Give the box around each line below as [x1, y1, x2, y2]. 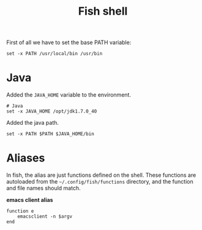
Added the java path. [6, 119, 59, 127]
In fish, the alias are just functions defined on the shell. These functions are [6, 171, 196, 179]
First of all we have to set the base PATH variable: [6, 39, 132, 46]
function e [6, 208, 34, 215]
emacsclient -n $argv [17, 213, 72, 220]
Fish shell [78, 4, 128, 18]
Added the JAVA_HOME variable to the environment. [6, 91, 132, 98]
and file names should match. [6, 185, 81, 192]
